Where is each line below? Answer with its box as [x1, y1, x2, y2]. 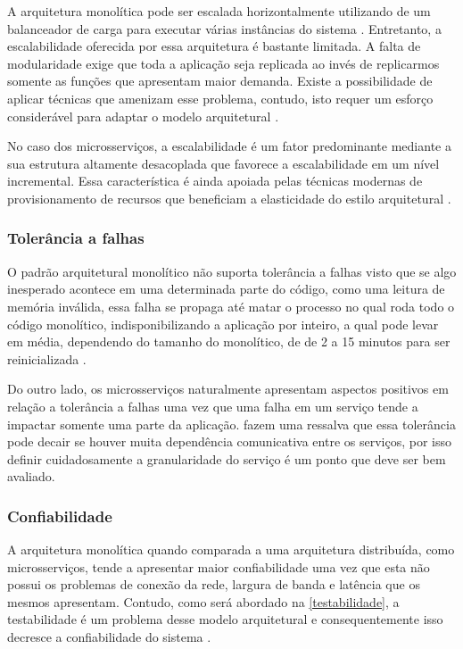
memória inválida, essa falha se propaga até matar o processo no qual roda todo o [7, 296, 455, 315]
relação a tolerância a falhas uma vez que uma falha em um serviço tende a [7, 396, 418, 415]
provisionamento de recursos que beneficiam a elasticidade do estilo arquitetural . [7, 188, 451, 207]
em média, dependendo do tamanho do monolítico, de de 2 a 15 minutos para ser [7, 332, 451, 351]
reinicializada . [7, 349, 87, 368]
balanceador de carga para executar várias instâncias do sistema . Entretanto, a [7, 19, 442, 37]
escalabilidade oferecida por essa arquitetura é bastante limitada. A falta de [7, 37, 421, 55]
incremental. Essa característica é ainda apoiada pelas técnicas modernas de [7, 171, 423, 190]
